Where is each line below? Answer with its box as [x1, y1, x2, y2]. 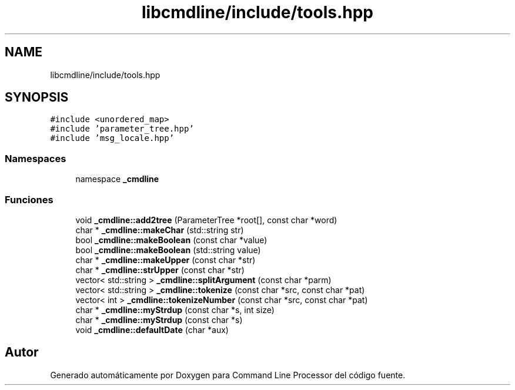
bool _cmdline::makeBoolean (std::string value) [75, 244, 261, 255]
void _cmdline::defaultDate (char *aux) [75, 324, 229, 335]
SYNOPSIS [5, 90, 69, 105]
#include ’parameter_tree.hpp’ [50, 124, 194, 134]
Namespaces [5, 152, 66, 164]
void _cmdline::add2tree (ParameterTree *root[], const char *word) [75, 214, 337, 225]
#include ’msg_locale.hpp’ [50, 133, 175, 143]
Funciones [5, 193, 53, 206]
